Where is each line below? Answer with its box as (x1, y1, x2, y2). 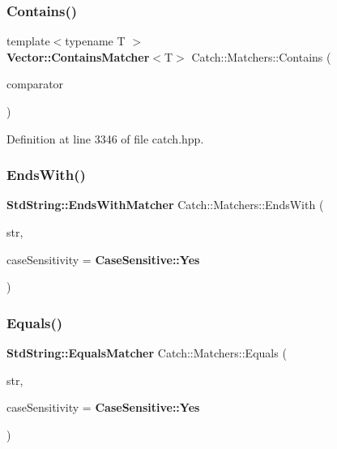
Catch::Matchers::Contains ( (191, 48, 331, 65)
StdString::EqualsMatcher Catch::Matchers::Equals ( (6, 344, 287, 361)
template (6, 32, 50, 49)
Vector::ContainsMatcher (6, 48, 150, 65)
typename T (65, 32, 126, 49)
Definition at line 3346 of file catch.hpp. (6, 130, 204, 147)
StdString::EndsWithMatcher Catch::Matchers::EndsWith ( (6, 196, 324, 213)
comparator (6, 75, 64, 92)
